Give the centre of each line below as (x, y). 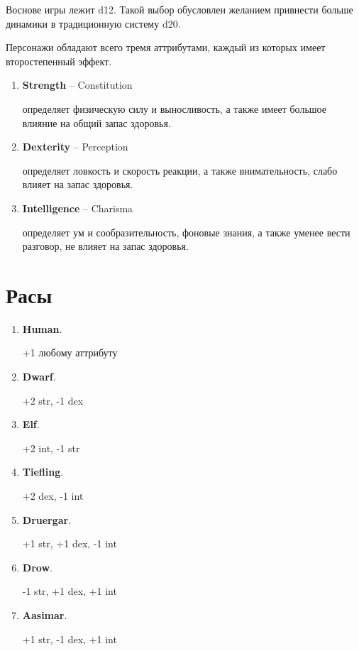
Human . (42, 328)
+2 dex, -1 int (53, 496)
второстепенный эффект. (59, 61)
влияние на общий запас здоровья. (96, 122)
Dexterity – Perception (75, 147)
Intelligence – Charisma (78, 208)
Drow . (37, 567)
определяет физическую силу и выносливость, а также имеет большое (174, 108)
